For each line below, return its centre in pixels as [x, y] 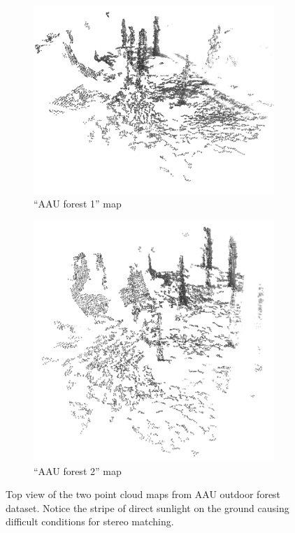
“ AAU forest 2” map [78, 470]
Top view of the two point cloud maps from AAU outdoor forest [143, 494]
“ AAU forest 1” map [78, 204]
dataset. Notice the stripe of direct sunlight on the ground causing [147, 508]
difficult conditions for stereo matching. [90, 521]
